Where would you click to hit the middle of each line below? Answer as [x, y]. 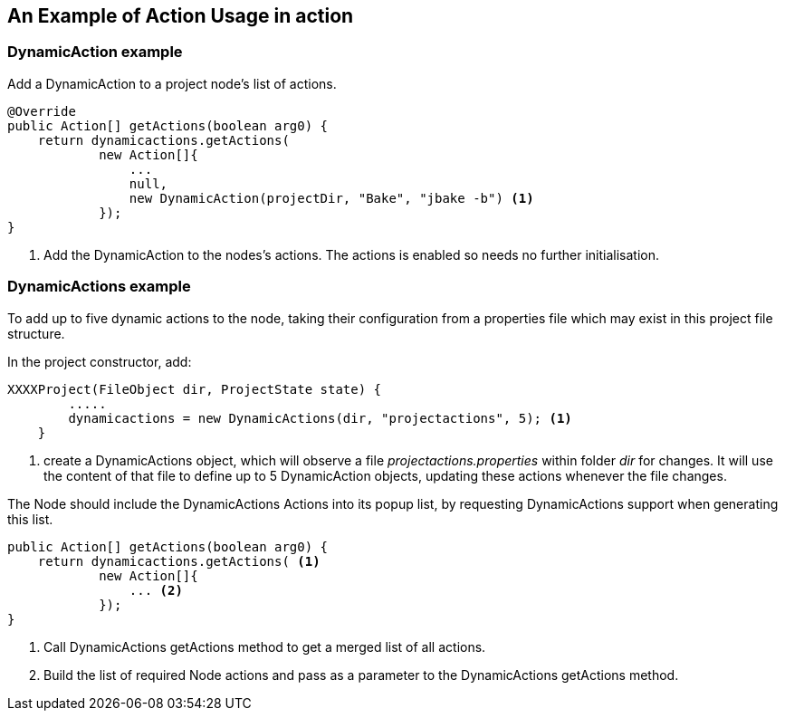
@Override [42, 111]
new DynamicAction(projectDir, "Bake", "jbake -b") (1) [331, 198]
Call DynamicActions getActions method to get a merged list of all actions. [265, 646]
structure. [36, 333]
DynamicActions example [99, 287]
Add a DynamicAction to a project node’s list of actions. [172, 83]
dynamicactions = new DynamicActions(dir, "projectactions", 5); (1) [320, 418]
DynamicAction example [95, 52]
